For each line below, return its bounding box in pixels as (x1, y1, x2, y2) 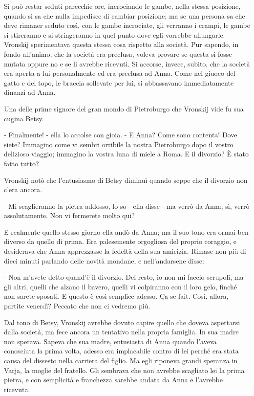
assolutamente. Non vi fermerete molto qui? (4, 210, 135, 220)
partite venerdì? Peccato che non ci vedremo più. (4, 301, 150, 311)
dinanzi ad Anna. (4, 87, 56, 97)
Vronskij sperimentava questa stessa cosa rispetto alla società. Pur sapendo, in (4, 39, 239, 49)
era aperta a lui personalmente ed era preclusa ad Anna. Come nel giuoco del (4, 68, 235, 78)
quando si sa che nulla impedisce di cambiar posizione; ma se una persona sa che (4, 10, 245, 21)
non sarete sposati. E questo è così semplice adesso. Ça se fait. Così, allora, (4, 291, 229, 301)
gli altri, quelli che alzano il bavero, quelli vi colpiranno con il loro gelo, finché (4, 281, 237, 291)
